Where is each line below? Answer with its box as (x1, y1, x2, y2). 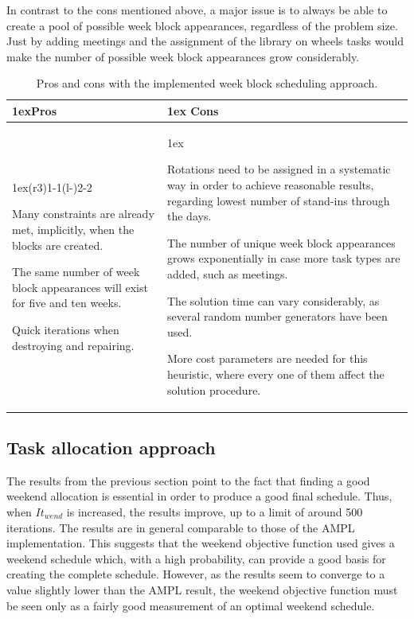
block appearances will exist (12, 278, 148, 295)
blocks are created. (12, 236, 103, 253)
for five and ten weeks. (12, 294, 122, 311)
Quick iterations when (12, 321, 119, 337)
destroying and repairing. (12, 337, 135, 353)
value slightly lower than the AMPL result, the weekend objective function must (6, 581, 398, 598)
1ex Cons (167, 102, 219, 119)
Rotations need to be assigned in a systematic (167, 161, 391, 177)
